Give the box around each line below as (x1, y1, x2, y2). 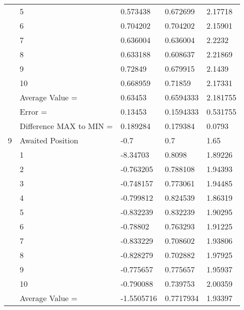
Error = (20, 106, 47, 117)
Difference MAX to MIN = (20, 120, 113, 132)
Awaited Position (20, 134, 78, 146)
